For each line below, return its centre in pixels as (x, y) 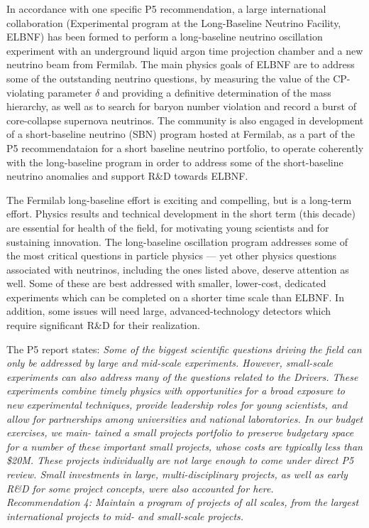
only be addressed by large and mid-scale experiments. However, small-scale (170, 363)
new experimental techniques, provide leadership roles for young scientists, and (177, 405)
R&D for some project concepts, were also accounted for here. (140, 488)
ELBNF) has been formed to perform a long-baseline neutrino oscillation (165, 37)
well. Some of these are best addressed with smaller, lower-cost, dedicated (166, 283)
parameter (70, 92)
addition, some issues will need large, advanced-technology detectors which (169, 311)
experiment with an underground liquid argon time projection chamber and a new (185, 50)
